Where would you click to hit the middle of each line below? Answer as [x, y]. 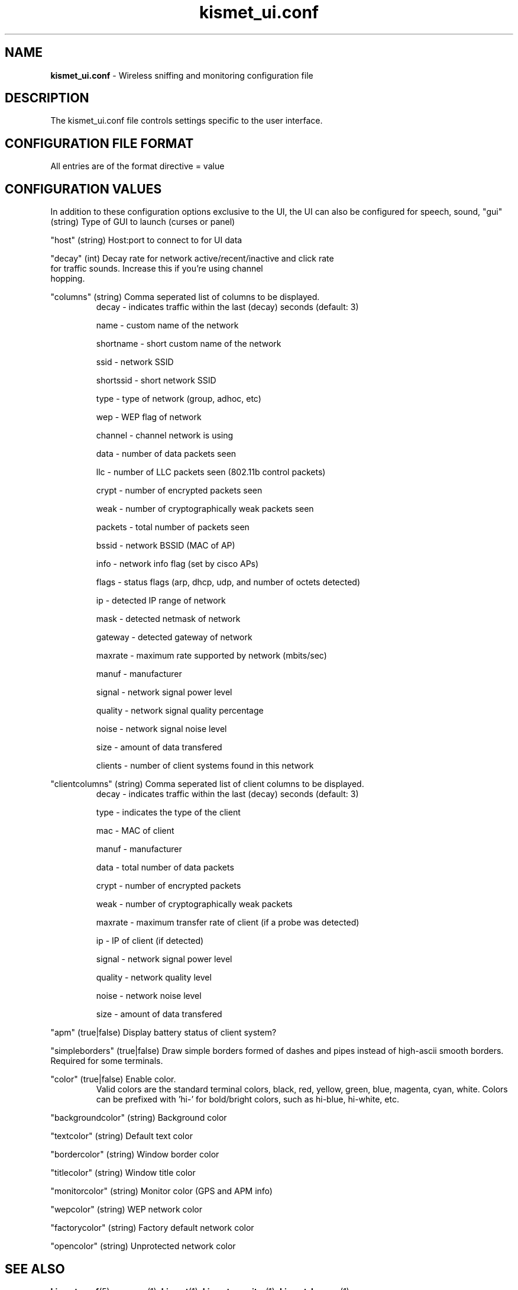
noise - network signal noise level [161, 729]
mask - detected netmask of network [168, 619]
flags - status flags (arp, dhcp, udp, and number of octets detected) [228, 582]
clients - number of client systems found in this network [205, 766]
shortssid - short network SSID [156, 380]
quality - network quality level [154, 978]
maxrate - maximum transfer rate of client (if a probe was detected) [228, 923]
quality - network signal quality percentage [180, 711]
